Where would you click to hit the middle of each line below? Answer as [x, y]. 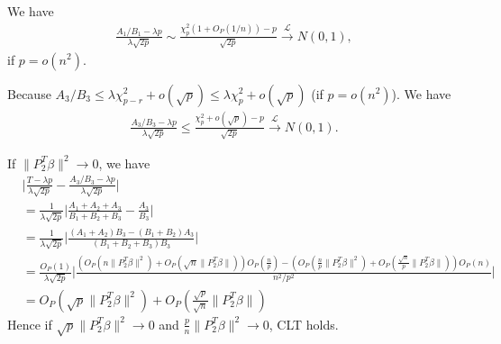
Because [29, 93]
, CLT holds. [304, 324]
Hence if [30, 324]
